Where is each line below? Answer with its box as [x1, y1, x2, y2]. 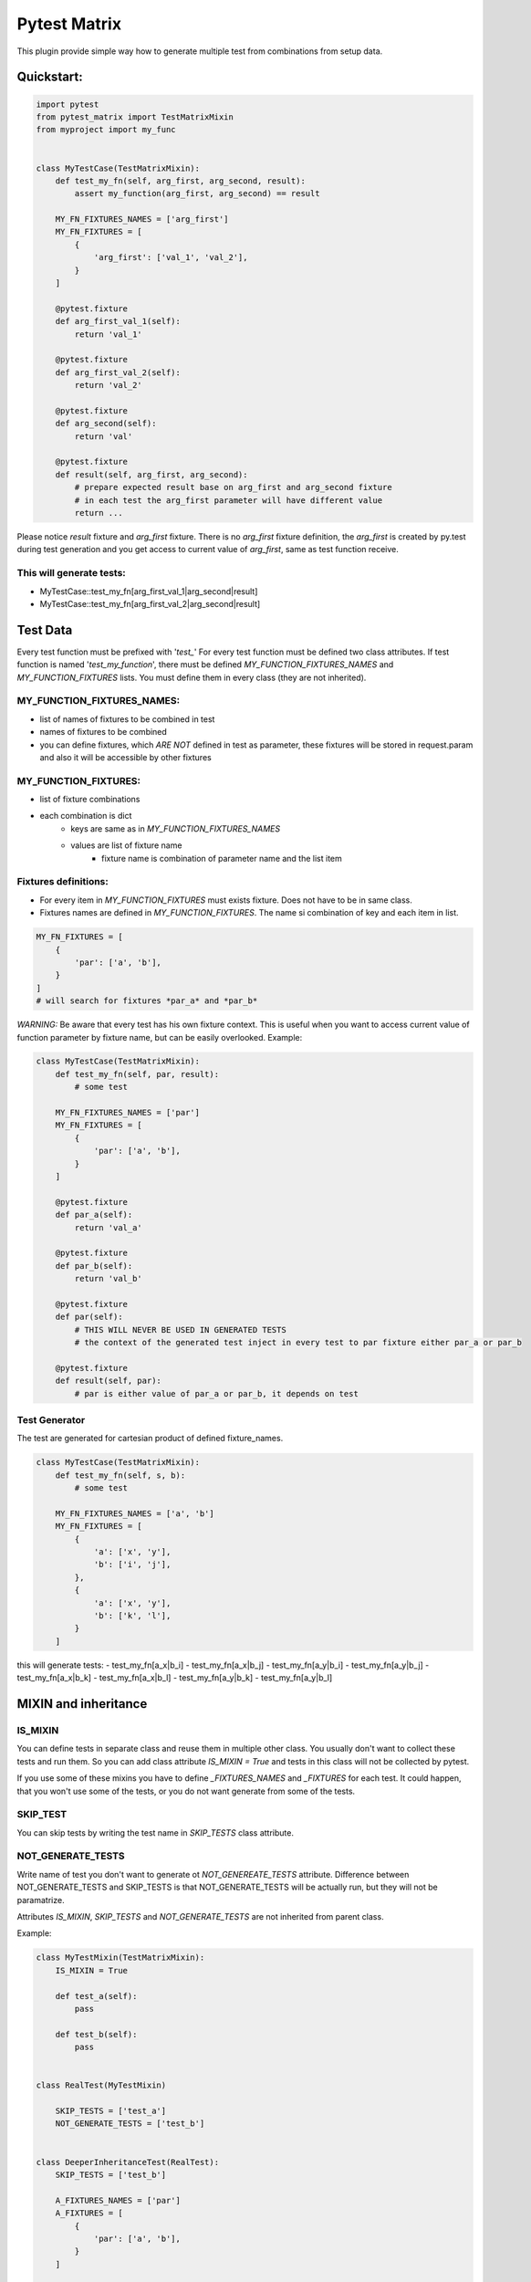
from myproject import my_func [36, 124, 177, 135]
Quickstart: [16, 69, 84, 85]
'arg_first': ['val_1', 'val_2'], [93, 252, 248, 263]
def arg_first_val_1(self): [55, 316, 182, 327]
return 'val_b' [74, 1273, 143, 1284]
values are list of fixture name [70, 840, 182, 851]
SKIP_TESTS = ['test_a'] [55, 2106, 167, 2117]
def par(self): [55, 1312, 123, 1323]
